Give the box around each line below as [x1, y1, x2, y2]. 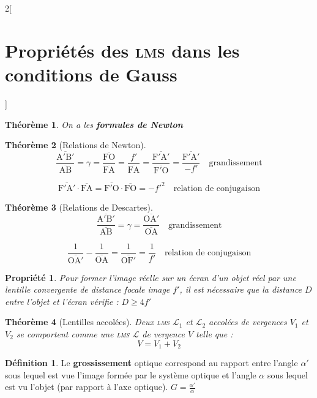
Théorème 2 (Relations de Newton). [5, 138, 146, 151]
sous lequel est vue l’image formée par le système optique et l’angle [5, 368, 256, 381]
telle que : [196, 327, 233, 340]
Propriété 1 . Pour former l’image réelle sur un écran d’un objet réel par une [5, 271, 296, 283]
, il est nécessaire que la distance [179, 283, 302, 296]
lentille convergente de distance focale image [5, 283, 170, 296]
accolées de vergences [209, 315, 287, 328]
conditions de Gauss [5, 61, 177, 86]
